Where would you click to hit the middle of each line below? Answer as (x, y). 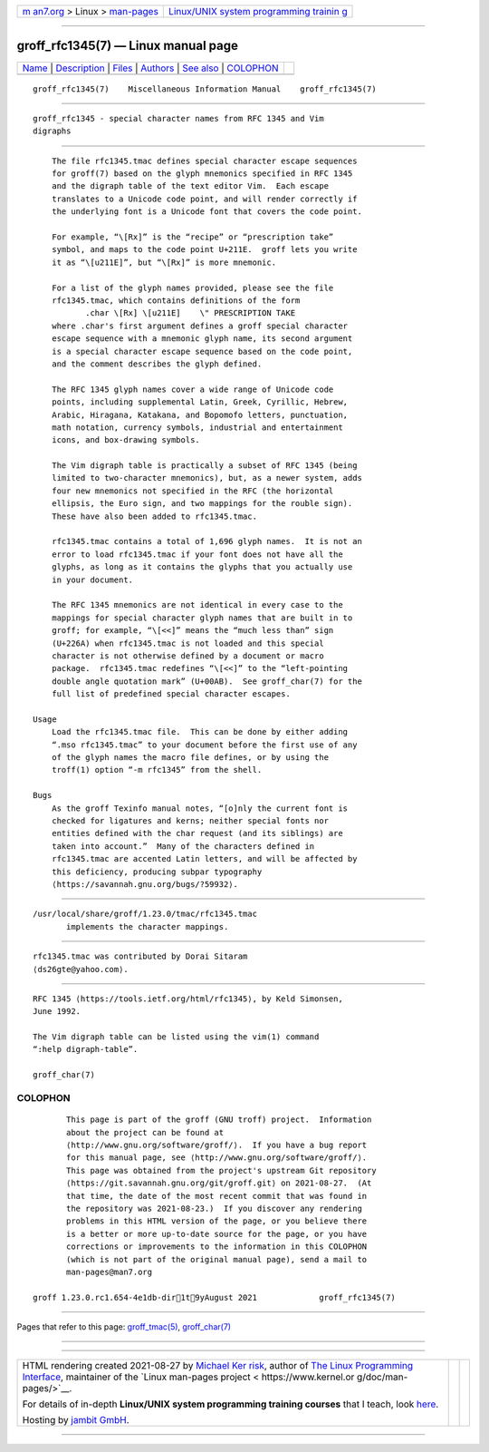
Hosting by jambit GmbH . (76, 1420)
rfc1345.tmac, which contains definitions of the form (176, 300)
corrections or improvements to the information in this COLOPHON (217, 1247)
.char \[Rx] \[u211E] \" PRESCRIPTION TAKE (190, 313)
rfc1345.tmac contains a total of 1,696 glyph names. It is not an (206, 541)
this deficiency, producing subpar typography (157, 872)
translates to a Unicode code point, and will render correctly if (204, 199)
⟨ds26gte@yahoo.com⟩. (81, 969)
